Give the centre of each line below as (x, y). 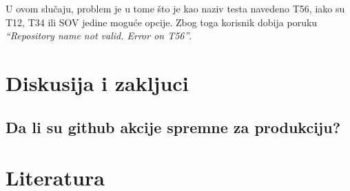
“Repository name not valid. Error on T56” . (99, 36)
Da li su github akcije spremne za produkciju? (173, 127)
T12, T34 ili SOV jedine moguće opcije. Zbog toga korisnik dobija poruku (162, 22)
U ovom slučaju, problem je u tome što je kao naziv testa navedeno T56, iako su (175, 8)
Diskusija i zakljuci (97, 82)
